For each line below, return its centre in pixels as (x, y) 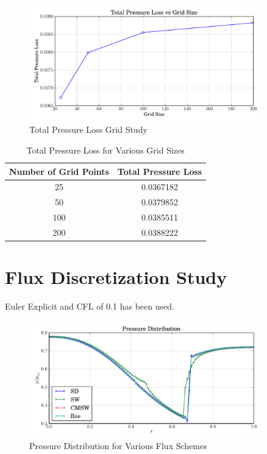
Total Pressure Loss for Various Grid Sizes (105, 150)
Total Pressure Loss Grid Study (88, 129)
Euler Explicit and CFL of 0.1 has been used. (90, 306)
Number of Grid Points (59, 171)
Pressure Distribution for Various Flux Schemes (118, 446)
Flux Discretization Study (116, 277)
